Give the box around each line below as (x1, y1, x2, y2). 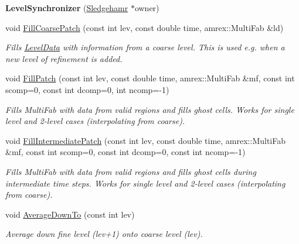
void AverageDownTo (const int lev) (5, 208, 135, 220)
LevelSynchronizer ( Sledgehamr (5, 2, 128, 13)
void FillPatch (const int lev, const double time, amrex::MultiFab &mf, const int (5, 72, 295, 84)
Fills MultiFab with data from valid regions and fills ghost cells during (5, 165, 256, 177)
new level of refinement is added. (5, 52, 123, 64)
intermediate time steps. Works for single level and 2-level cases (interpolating (5, 177, 286, 189)
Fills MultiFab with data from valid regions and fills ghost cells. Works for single (5, 103, 294, 115)
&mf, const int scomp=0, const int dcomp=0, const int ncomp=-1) (5, 146, 246, 158)
